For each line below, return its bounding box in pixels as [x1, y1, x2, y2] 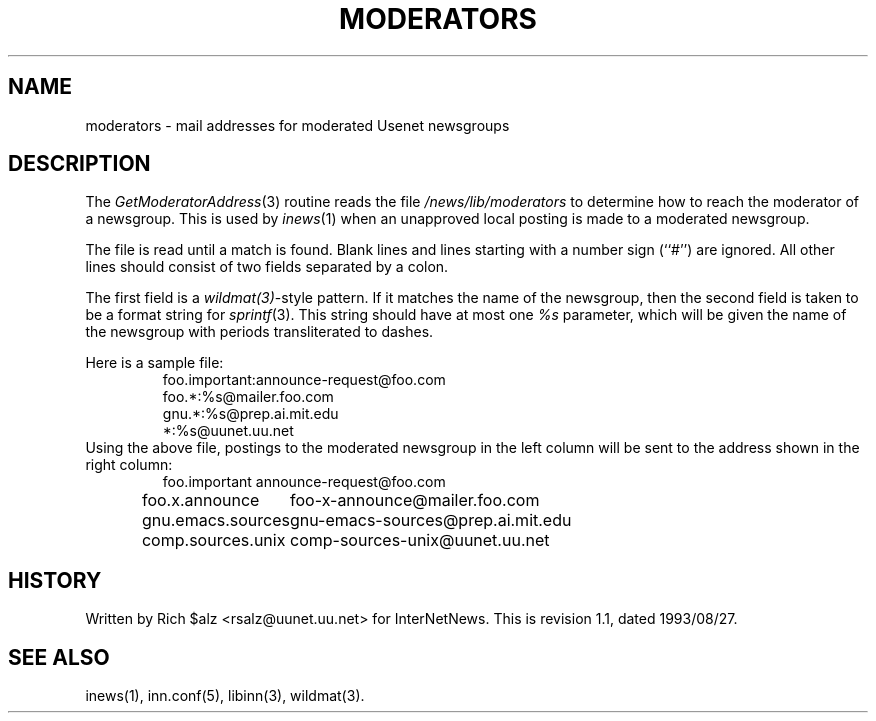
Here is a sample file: [85, 354, 224, 372]
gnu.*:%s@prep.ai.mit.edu [162, 405, 339, 423]
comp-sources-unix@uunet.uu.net [290, 530, 550, 551]
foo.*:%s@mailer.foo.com [162, 388, 334, 406]
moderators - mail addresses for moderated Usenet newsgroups [85, 116, 510, 134]
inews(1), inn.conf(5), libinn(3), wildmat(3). [85, 687, 365, 705]
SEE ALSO [8, 644, 110, 670]
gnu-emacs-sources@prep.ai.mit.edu [290, 510, 572, 531]
